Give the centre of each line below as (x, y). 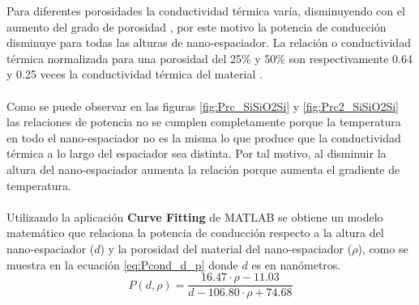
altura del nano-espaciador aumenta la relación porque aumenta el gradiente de (203, 169)
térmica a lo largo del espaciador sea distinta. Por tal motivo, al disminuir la (197, 153)
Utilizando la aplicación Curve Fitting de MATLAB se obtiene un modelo (195, 216)
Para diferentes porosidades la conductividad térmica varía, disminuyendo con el (206, 11)
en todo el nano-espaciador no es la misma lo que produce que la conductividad (204, 137)
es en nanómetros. (296, 264)
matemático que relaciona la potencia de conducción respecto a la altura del (195, 233)
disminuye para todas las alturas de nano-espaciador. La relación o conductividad (209, 42)
